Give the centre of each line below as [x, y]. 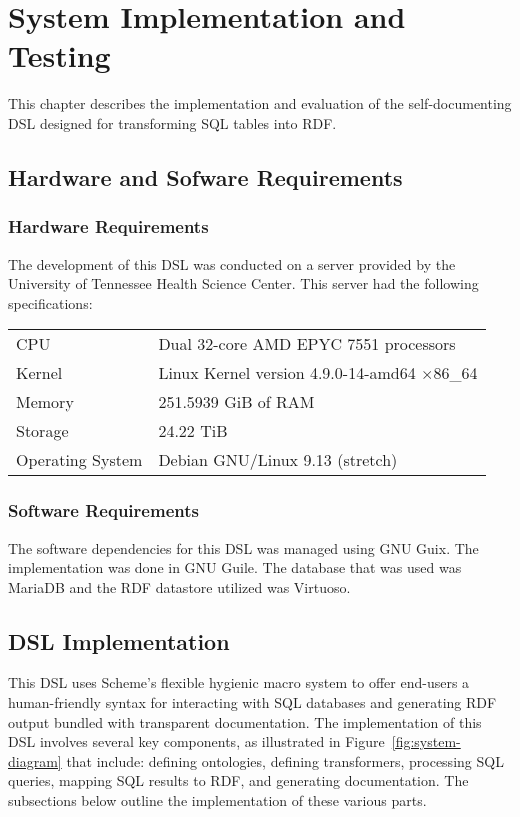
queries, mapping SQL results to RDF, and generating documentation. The [238, 780]
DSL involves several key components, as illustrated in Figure [196, 741]
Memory [45, 402]
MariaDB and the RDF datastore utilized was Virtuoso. [179, 586]
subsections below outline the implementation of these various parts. [217, 800]
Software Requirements [103, 510]
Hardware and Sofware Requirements [205, 176]
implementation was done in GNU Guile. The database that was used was [235, 567]
